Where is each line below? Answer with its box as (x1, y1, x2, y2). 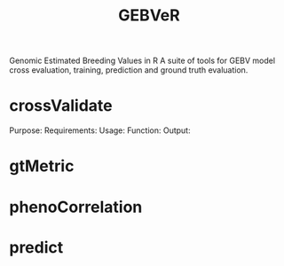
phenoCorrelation (9, 197, 143, 217)
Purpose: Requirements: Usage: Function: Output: (9, 125, 191, 136)
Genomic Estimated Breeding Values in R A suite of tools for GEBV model (9, 55, 276, 66)
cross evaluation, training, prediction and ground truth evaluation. (9, 65, 248, 75)
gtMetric (9, 156, 75, 176)
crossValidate (9, 96, 113, 116)
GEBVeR (118, 5, 180, 26)
